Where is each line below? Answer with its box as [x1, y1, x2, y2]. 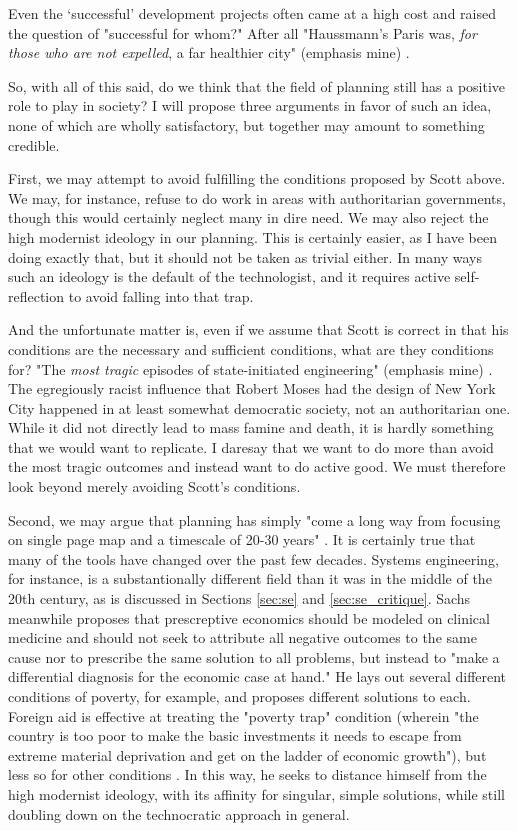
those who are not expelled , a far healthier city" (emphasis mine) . [8, 42, 410, 63]
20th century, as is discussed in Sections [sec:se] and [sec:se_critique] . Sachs [8, 588, 471, 609]
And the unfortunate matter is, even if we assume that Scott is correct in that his [8, 319, 509, 340]
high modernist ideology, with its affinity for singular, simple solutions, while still [8, 783, 505, 804]
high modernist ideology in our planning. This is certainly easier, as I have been [8, 226, 498, 247]
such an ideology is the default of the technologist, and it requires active [8, 266, 451, 287]
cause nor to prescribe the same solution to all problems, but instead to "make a [8, 646, 500, 667]
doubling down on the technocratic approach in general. [8, 803, 350, 824]
